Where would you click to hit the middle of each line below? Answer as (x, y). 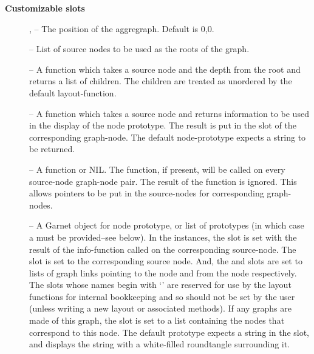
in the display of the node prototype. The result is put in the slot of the (163, 125)
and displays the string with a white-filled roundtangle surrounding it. (160, 344)
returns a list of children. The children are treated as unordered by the (161, 81)
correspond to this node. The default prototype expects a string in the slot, (169, 332)
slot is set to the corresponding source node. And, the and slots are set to (166, 261)
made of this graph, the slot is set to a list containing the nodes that (157, 320)
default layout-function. (73, 92)
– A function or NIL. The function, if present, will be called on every (157, 169)
